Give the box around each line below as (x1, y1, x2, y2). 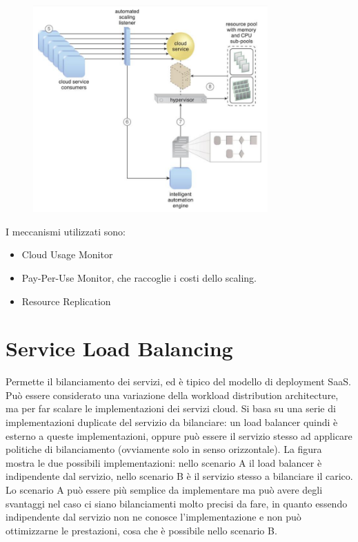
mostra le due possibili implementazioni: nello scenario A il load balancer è (6, 455, 322, 470)
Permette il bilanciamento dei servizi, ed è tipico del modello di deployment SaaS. (6, 374, 351, 389)
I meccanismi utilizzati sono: (6, 224, 126, 238)
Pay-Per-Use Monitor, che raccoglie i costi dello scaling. (21, 270, 257, 284)
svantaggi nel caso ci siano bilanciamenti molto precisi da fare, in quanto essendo (6, 496, 348, 510)
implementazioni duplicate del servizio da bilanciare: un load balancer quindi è (6, 415, 338, 429)
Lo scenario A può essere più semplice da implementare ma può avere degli (6, 483, 323, 497)
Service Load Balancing (6, 334, 233, 362)
